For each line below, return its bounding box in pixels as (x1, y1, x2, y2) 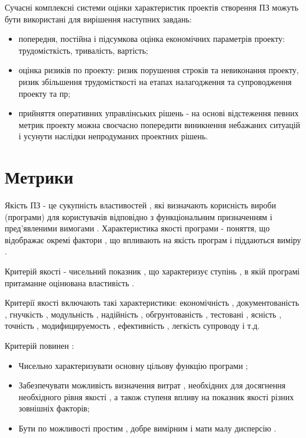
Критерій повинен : (5, 339, 74, 351)
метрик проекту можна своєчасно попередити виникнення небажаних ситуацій (18, 118, 301, 130)
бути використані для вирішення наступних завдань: (5, 12, 192, 25)
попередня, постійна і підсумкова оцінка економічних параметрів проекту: (18, 32, 285, 45)
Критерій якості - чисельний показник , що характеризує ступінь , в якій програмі (5, 265, 300, 277)
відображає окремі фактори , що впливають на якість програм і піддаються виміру (5, 233, 301, 246)
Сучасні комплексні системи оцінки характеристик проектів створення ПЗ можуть (5, 1, 299, 13)
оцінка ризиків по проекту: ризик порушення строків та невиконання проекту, (18, 64, 299, 76)
